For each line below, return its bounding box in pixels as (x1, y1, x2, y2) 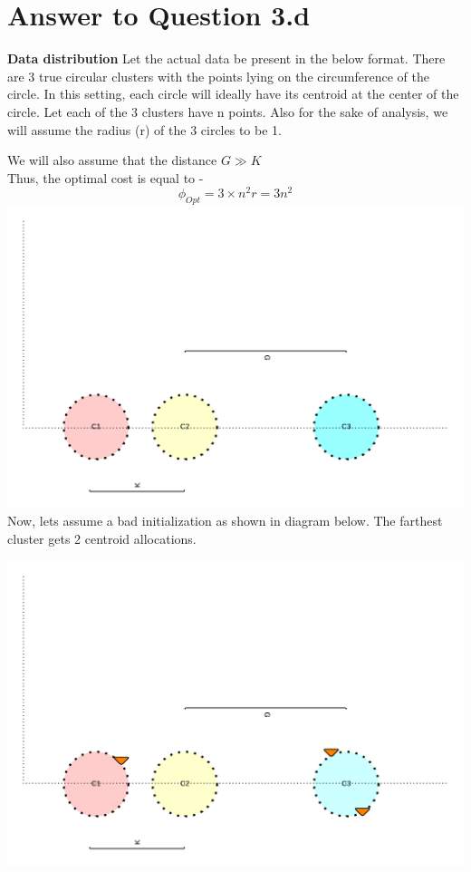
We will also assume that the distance (7, 150, 217, 170)
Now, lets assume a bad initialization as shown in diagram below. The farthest (7, 510, 443, 529)
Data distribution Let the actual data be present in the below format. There (7, 49, 446, 68)
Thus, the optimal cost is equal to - (7, 168, 204, 187)
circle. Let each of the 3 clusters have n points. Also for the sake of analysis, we (7, 102, 448, 121)
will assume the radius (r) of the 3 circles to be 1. (7, 120, 282, 139)
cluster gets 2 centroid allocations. (7, 528, 197, 547)
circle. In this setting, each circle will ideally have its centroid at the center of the (7, 84, 459, 103)
